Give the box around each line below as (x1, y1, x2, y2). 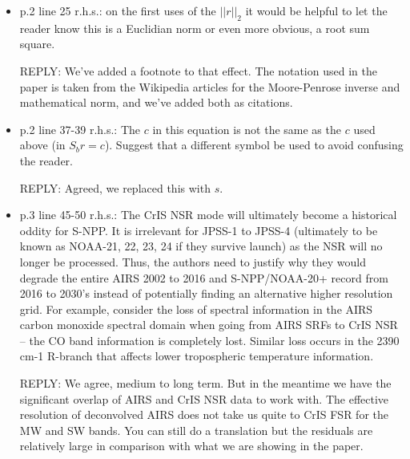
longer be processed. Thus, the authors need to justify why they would (19, 253, 366, 270)
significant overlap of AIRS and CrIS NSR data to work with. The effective (19, 390, 389, 407)
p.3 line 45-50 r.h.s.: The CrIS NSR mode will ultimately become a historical (19, 206, 397, 223)
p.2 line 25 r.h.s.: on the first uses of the (19, 2, 216, 18)
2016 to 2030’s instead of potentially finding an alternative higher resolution (19, 285, 393, 302)
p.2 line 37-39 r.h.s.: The (19, 120, 141, 137)
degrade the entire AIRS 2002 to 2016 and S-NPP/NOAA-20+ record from (19, 269, 388, 286)
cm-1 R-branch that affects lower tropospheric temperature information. (19, 347, 374, 364)
